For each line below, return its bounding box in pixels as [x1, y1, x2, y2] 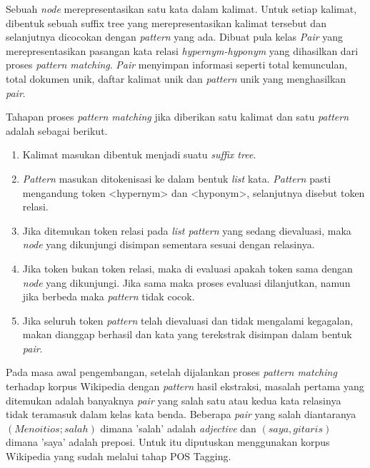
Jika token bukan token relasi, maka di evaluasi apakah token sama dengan [22, 260, 353, 275]
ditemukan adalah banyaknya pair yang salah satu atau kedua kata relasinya [6, 392, 341, 407]
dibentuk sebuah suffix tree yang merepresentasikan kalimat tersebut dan [6, 15, 326, 30]
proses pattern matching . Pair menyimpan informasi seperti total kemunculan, [6, 57, 348, 72]
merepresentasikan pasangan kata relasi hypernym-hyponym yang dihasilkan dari [6, 43, 359, 58]
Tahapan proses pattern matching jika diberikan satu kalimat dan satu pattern [6, 109, 349, 124]
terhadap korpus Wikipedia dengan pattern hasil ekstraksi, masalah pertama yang [6, 379, 364, 394]
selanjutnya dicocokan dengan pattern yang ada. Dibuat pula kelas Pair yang [6, 29, 344, 44]
